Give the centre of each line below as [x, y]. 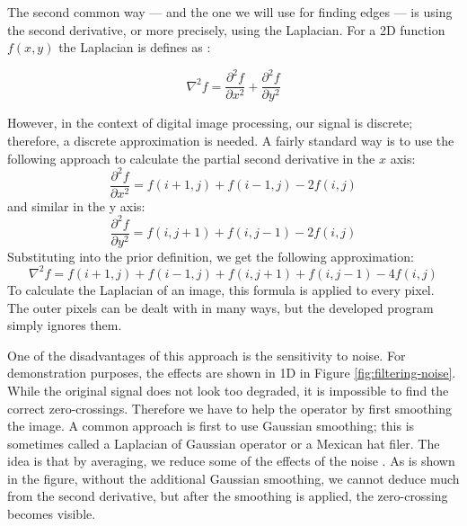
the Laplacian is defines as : [135, 47]
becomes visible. [52, 514]
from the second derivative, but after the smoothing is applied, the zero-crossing [228, 496]
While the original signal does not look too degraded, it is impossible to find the [228, 390]
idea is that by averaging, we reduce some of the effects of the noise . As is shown [231, 461]
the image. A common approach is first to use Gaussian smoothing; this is [211, 426]
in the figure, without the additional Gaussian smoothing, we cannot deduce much [233, 478]
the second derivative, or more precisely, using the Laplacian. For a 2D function [226, 29]
